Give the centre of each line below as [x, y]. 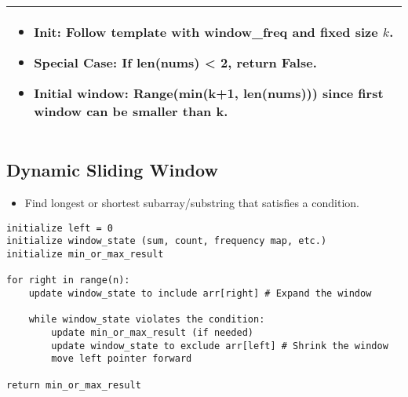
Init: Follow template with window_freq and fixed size [206, 32]
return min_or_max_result [74, 385]
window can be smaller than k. [131, 111]
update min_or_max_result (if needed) [152, 333]
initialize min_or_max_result [85, 255]
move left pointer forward [122, 359]
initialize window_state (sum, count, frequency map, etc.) [167, 241]
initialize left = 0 [60, 228]
